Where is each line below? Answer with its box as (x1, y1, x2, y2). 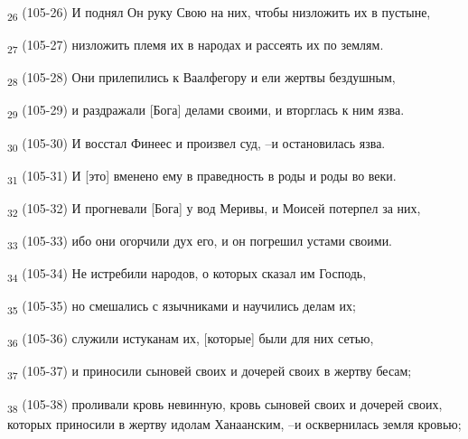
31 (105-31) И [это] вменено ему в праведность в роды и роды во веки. (7, 165, 397, 187)
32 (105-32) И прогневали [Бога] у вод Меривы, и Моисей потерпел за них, (7, 198, 421, 219)
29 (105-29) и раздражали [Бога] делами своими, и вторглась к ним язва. (7, 100, 405, 122)
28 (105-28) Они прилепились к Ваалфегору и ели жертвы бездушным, (7, 68, 396, 89)
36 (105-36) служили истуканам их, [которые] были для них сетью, (7, 329, 374, 350)
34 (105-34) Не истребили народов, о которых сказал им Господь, (7, 264, 367, 285)
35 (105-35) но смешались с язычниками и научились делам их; (7, 296, 356, 317)
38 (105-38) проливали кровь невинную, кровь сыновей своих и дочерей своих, (7, 394, 443, 416)
